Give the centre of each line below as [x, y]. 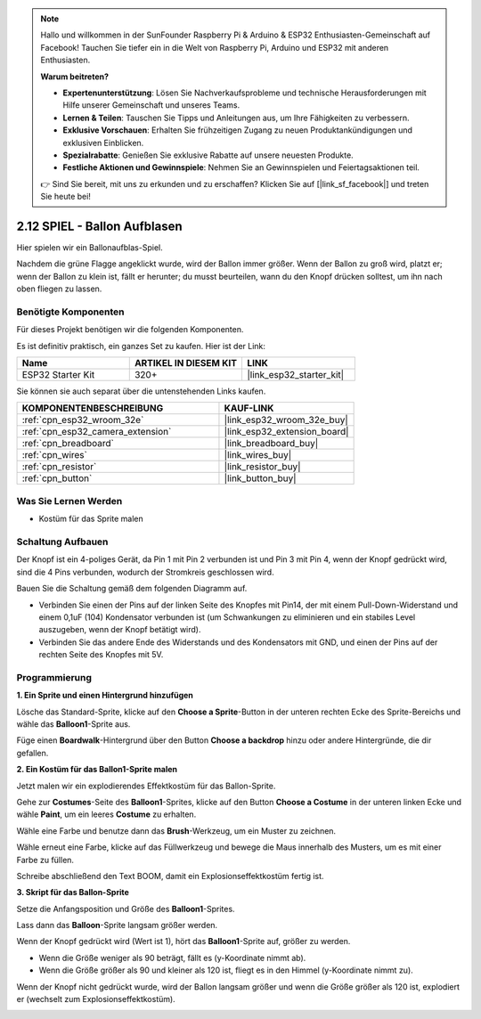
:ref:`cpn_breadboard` [68, 444]
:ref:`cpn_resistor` [59, 467]
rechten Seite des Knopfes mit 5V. [101, 655]
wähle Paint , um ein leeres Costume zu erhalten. [106, 814]
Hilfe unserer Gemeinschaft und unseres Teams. [151, 105]
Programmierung [54, 677]
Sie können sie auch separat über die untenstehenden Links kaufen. [141, 391]
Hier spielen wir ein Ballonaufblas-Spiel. [90, 247]
